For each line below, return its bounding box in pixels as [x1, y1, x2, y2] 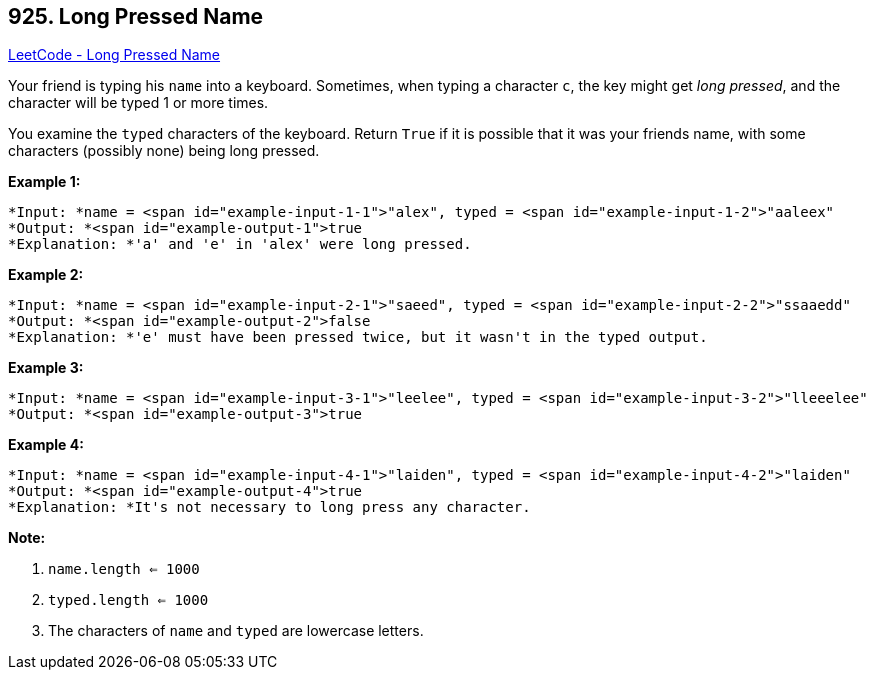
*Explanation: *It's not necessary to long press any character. [8, 499, 531, 516]
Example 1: [8, 173, 81, 191]
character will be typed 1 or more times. [8, 94, 269, 112]
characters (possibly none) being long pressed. [8, 142, 320, 160]
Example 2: [8, 266, 84, 284]
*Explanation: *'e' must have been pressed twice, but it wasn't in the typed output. [8, 329, 708, 346]
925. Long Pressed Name [8, 4, 264, 29]
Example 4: [8, 436, 84, 454]
